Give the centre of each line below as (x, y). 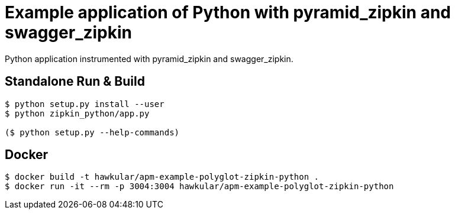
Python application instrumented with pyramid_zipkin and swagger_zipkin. (149, 59)
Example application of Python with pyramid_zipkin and (228, 12)
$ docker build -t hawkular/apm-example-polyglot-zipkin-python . (162, 177)
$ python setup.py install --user (85, 104)
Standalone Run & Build (75, 82)
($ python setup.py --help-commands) (92, 132)
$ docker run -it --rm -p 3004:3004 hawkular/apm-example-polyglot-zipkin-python (199, 187)
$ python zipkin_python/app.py (77, 113)
